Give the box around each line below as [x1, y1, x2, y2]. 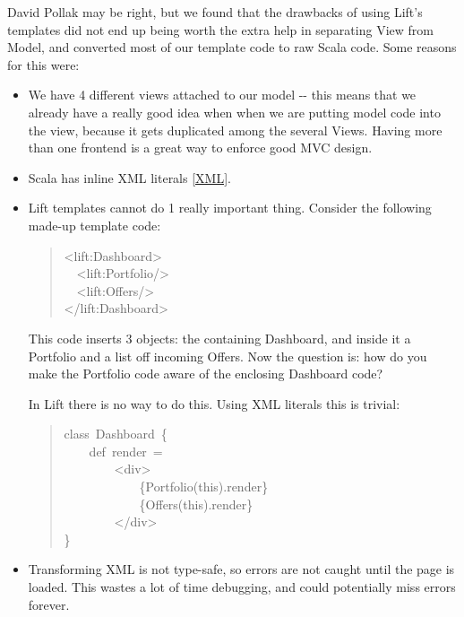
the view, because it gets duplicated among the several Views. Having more [28, 120, 443, 139]
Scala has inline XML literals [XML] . [28, 168, 231, 187]
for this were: [7, 55, 80, 74]
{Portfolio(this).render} [139, 477, 269, 496]
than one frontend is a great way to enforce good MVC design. [28, 138, 373, 157]
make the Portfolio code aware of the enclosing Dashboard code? [28, 364, 383, 383]
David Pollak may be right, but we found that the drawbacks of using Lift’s [7, 3, 423, 21]
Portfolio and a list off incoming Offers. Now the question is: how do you [28, 346, 427, 365]
